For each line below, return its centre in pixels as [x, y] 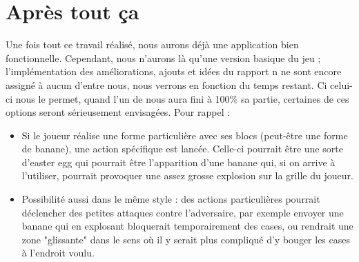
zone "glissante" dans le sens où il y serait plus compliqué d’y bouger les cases [186, 239]
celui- [341, 84]
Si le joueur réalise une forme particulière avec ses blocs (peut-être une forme [185, 135]
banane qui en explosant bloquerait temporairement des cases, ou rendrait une [187, 226]
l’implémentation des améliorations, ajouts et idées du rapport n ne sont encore [174, 71]
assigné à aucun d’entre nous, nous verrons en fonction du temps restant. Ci [166, 84]
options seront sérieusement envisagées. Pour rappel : [118, 112]
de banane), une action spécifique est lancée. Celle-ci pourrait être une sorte [182, 149]
